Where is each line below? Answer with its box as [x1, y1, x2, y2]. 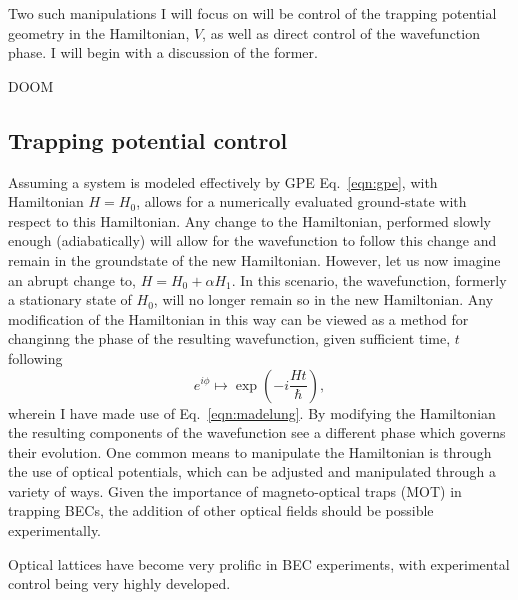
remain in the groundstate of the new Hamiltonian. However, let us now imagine [8, 249, 501, 270]
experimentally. [8, 520, 102, 541]
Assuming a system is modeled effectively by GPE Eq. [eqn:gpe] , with [8, 171, 438, 192]
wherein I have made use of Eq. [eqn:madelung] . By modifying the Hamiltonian [8, 402, 496, 423]
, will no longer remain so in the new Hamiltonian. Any [153, 289, 494, 310]
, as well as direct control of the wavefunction [202, 22, 480, 43]
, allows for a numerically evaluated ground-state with [136, 191, 467, 212]
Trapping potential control [8, 124, 288, 155]
